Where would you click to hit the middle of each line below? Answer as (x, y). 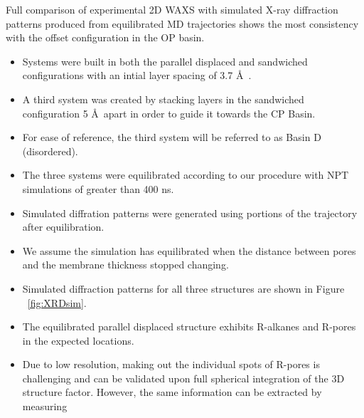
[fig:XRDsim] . (57, 302)
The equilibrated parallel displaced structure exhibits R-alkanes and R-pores (189, 326)
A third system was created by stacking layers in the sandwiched (163, 99)
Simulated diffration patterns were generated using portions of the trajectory (190, 213)
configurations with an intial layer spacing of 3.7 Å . (137, 75)
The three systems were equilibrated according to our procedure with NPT (186, 175)
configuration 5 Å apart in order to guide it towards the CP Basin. (169, 113)
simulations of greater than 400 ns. (98, 188)
